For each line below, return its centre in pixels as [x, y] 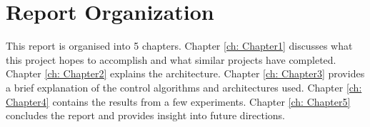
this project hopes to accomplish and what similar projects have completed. [171, 59]
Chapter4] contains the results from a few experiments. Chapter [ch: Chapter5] [178, 101]
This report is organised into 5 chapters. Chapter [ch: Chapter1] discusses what [179, 46]
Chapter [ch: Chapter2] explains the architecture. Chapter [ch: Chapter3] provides [185, 73]
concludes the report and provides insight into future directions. [145, 115]
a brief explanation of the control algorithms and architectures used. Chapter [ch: [184, 87]
